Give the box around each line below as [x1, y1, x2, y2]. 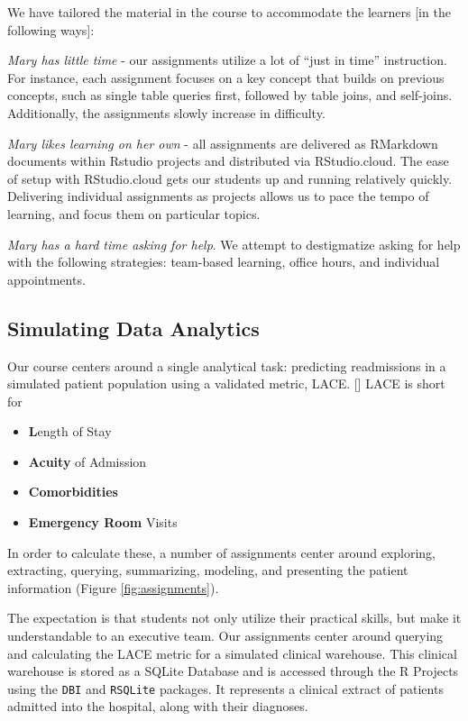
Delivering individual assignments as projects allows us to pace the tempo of [7, 187, 429, 205]
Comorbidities [28, 482, 118, 501]
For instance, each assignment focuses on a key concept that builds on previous [7, 68, 445, 87]
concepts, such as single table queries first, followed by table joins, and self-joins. [7, 86, 453, 105]
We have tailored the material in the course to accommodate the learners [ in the [7, 3, 451, 21]
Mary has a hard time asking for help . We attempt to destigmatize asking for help [7, 234, 461, 253]
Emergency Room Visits [28, 513, 178, 532]
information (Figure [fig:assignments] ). [7, 578, 219, 597]
